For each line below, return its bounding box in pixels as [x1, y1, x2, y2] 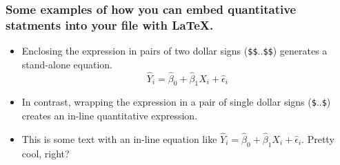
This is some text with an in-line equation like [21, 131, 217, 146]
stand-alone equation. [21, 57, 112, 71]
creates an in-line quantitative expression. [21, 108, 198, 123]
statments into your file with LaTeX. [6, 16, 214, 33]
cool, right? [21, 146, 70, 160]
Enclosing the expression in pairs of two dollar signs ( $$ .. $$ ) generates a [21, 43, 328, 58]
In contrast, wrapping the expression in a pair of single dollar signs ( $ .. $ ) [21, 95, 331, 109]
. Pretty [301, 131, 334, 146]
